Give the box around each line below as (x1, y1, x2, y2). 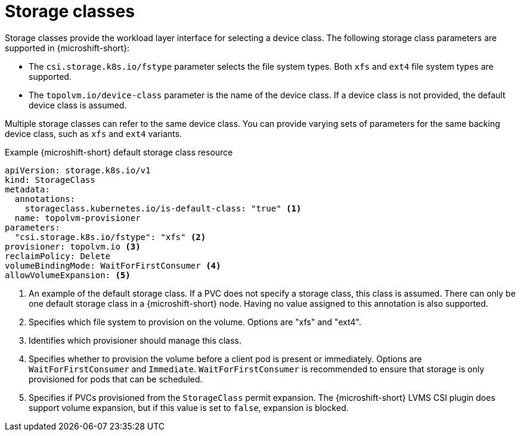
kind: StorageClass (5, 175, 95, 185)
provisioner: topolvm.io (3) (5, 241, 141, 251)
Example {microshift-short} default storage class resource (5, 147, 233, 157)
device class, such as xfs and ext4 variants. (5, 128, 182, 139)
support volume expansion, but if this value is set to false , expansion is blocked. (29, 402, 349, 413)
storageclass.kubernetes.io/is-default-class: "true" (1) (24, 203, 302, 213)
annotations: (14, 194, 76, 204)
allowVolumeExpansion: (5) (5, 270, 131, 280)
